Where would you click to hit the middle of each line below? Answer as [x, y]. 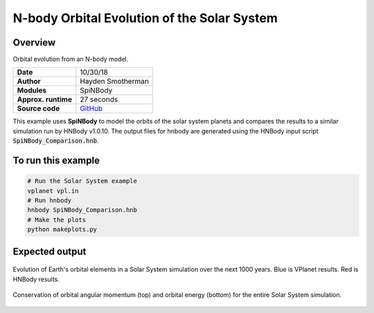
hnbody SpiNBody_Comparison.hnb [82, 210]
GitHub [91, 108]
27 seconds [99, 99]
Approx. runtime [45, 99]
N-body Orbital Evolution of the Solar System [145, 18]
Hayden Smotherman [114, 82]
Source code [38, 108]
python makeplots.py [62, 229]
